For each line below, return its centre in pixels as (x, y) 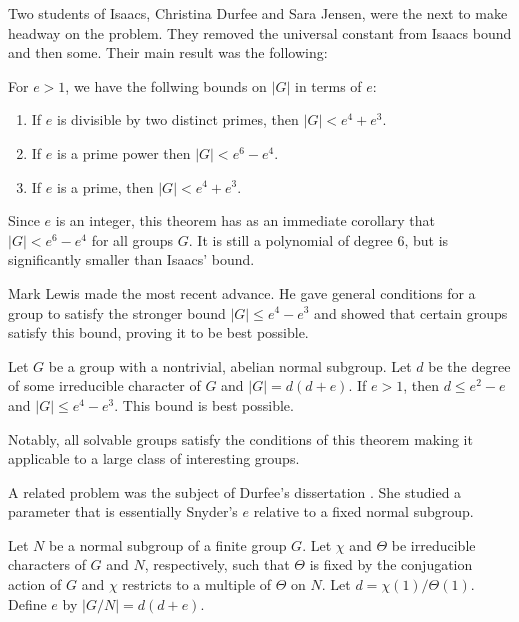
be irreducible (433, 544)
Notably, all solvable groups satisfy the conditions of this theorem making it (240, 438)
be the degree (469, 365)
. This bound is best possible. (204, 404)
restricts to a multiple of (197, 584)
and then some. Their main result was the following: (168, 52)
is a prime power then (123, 152)
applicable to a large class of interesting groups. (154, 458)
